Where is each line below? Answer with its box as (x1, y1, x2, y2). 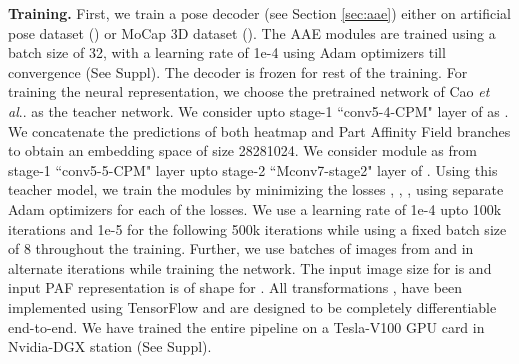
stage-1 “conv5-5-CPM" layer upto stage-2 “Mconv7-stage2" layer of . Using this (8, 159, 498, 180)
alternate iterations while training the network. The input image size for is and (8, 257, 492, 278)
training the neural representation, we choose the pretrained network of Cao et (8, 81, 490, 102)
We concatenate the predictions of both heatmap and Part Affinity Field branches (8, 120, 511, 141)
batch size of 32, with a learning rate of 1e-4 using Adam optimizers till (8, 42, 446, 63)
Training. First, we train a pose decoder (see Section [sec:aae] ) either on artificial (8, 3, 512, 23)
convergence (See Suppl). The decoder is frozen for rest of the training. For (8, 61, 468, 82)
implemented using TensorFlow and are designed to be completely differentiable (8, 296, 497, 317)
